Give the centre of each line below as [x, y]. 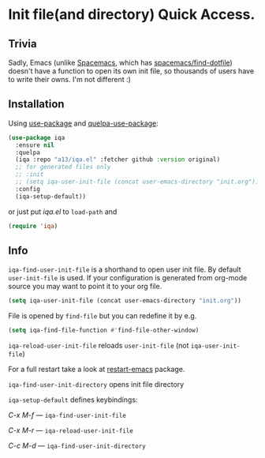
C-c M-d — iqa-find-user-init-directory [77, 446]
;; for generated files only [63, 167]
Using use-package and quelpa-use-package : [84, 123]
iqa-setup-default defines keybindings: [73, 400]
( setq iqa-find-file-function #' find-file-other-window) [104, 330]
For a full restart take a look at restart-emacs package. [97, 370]
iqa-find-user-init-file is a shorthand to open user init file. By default [125, 269]
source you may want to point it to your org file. [85, 287]
